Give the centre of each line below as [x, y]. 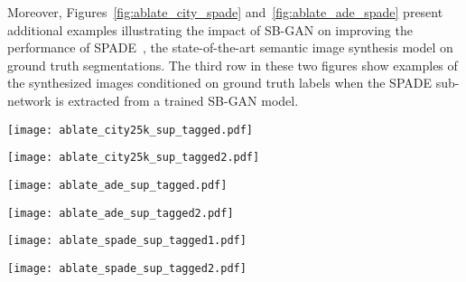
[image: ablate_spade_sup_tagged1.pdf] [127, 241]
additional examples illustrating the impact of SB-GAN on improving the [210, 29]
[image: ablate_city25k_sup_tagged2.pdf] [134, 158]
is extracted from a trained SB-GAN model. [177, 100]
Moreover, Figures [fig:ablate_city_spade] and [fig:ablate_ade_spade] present [225, 12]
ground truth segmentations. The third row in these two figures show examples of [233, 65]
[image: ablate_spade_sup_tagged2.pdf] [127, 268]
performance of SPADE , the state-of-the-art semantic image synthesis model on [230, 47]
